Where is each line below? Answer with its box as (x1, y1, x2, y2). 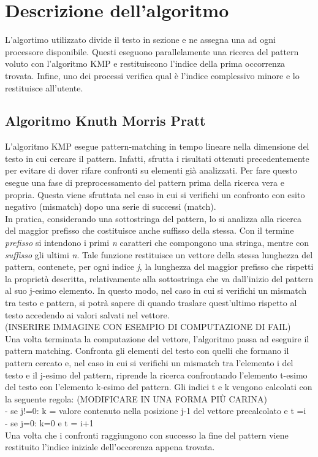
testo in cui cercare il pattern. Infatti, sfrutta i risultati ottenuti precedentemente (5, 152, 309, 164)
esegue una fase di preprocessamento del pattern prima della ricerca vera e (5, 176, 284, 189)
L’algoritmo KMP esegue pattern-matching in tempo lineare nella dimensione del (5, 140, 309, 153)
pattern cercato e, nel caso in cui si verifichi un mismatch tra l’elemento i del (5, 356, 293, 369)
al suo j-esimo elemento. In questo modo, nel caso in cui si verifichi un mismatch (5, 284, 307, 297)
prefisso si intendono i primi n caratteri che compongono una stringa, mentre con (5, 236, 309, 249)
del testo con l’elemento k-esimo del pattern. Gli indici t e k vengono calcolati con (5, 380, 312, 393)
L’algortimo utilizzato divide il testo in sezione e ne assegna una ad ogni (5, 33, 276, 46)
